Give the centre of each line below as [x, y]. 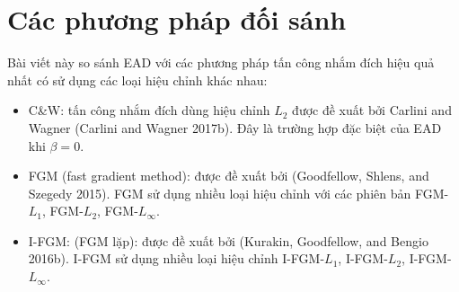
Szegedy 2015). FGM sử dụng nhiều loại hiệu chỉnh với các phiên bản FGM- [238, 193]
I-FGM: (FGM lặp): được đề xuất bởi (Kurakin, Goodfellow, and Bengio [228, 240]
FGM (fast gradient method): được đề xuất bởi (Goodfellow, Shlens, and [229, 176]
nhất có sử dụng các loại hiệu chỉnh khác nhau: [137, 80]
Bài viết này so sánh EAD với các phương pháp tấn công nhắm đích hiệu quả [221, 62]
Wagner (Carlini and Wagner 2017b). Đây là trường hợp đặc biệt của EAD [235, 127]
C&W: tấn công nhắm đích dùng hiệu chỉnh [149, 110]
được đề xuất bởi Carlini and [372, 110]
